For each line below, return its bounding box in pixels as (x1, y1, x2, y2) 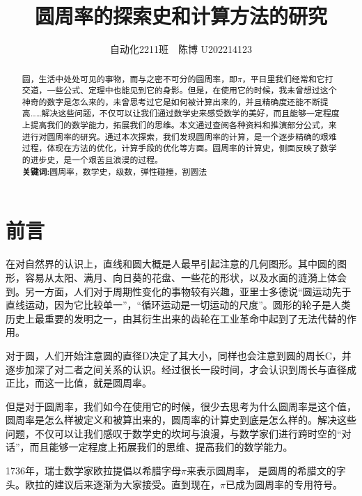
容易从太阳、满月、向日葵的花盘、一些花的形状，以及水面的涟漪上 (24, 270, 327, 284)
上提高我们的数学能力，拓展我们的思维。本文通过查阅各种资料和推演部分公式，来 (22, 119, 337, 131)
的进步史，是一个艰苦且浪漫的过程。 (22, 154, 163, 166)
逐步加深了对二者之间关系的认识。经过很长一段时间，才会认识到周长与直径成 (6, 362, 356, 376)
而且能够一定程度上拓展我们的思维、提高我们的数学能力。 (29, 440, 293, 454)
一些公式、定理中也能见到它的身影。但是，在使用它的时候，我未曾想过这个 (47, 84, 337, 96)
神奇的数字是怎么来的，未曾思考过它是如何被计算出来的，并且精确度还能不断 (22, 95, 320, 107)
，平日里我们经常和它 (242, 72, 325, 84)
